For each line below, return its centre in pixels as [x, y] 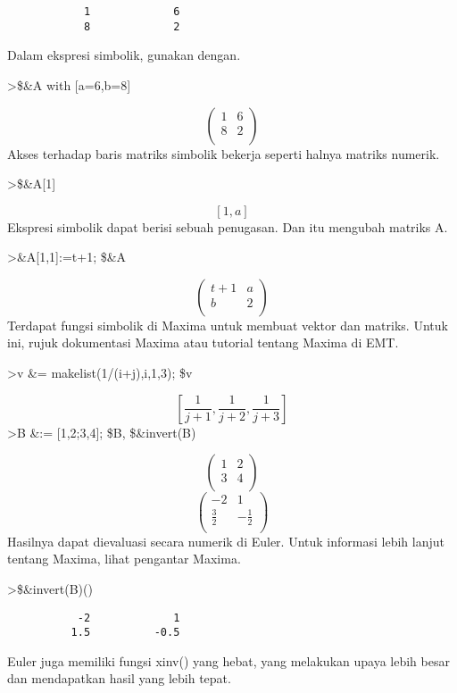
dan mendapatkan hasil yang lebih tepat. [119, 678]
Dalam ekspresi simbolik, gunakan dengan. [124, 55]
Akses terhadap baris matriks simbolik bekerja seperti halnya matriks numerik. [224, 153]
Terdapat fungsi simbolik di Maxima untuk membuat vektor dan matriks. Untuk [228, 325]
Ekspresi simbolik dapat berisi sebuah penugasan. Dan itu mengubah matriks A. [228, 226]
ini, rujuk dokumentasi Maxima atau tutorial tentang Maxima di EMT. [203, 342]
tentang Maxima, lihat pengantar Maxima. [124, 559]
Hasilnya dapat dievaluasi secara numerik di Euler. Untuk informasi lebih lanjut [226, 541]
